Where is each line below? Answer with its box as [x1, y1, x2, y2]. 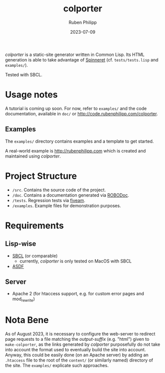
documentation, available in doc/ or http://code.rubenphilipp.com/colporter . [5, 110, 158, 116]
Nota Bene [5, 315, 49, 326]
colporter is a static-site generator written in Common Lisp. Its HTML [5, 52, 145, 57]
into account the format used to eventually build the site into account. [5, 347, 146, 353]
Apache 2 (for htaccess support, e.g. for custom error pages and [12, 291, 144, 297]
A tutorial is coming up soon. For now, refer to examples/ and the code [5, 105, 147, 111]
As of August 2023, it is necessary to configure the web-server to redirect [5, 331, 156, 337]
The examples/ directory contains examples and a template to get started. [5, 138, 154, 144]
